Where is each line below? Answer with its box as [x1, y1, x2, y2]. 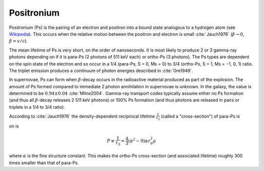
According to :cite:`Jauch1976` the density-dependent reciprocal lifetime [9, 113, 155, 120]
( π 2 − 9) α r [128, 137, 151, 144]
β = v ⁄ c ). [9, 38, 28, 44]
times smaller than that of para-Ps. [9, 160, 79, 166]
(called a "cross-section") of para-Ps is [161, 113, 240, 120]
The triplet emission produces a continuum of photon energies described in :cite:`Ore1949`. [9, 68, 193, 73]
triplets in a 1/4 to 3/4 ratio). [9, 104, 66, 110]
